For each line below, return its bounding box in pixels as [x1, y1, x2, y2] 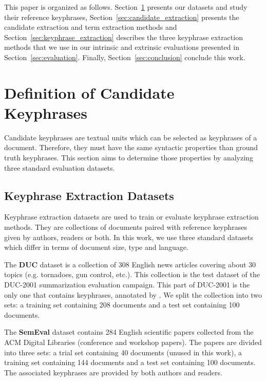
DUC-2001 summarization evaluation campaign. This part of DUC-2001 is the [4, 279, 250, 290]
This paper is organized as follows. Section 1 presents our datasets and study [4, 2, 248, 12]
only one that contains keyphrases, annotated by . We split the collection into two [4, 289, 262, 300]
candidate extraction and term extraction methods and [4, 22, 177, 32]
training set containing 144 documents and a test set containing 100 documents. [4, 357, 256, 368]
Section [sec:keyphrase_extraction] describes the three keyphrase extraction [4, 31, 243, 42]
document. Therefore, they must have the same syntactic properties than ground [4, 142, 258, 153]
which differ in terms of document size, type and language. [4, 242, 188, 252]
